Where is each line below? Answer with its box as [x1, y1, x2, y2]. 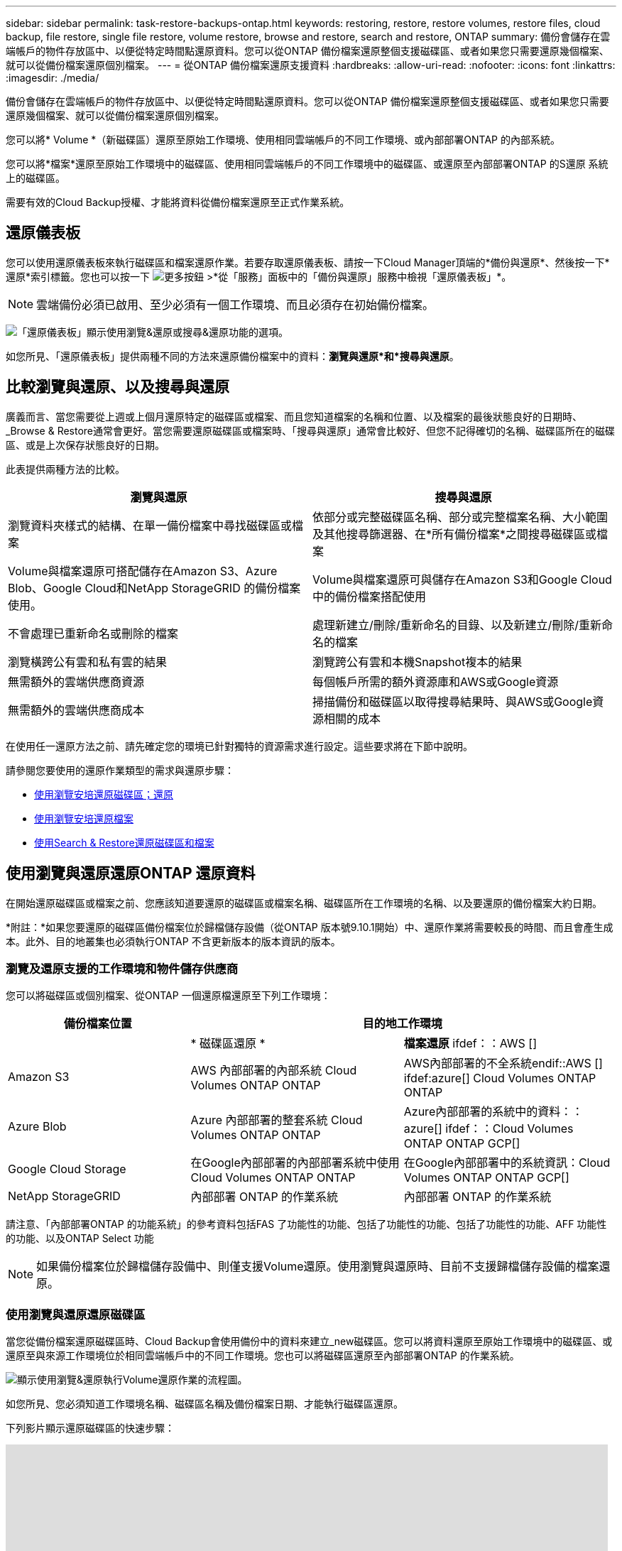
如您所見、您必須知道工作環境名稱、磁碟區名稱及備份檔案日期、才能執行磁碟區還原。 [6, 1398, 403, 1410]
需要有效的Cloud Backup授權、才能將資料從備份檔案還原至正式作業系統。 [6, 196, 350, 208]
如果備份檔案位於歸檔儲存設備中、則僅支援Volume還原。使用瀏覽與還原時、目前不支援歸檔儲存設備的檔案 [36, 1259, 599, 1274]
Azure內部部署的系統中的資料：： [403, 1104, 584, 1119]
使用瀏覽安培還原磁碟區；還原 [34, 788, 173, 800]
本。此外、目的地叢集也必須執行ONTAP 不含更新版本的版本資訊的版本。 [6, 935, 341, 947]
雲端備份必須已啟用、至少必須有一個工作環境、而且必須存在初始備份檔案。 [36, 297, 435, 312]
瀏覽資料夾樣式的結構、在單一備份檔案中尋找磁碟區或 [8, 518, 293, 533]
